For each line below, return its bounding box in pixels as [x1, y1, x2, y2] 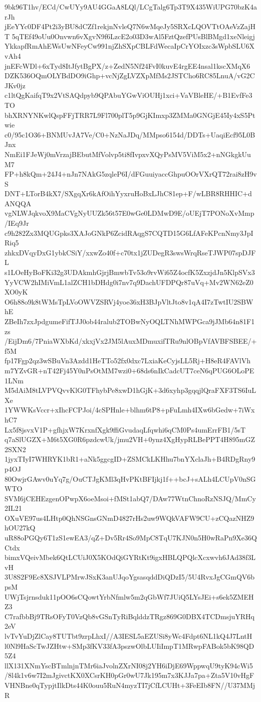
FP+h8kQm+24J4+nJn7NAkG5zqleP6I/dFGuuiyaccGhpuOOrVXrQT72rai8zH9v [5, 169, 257, 179]
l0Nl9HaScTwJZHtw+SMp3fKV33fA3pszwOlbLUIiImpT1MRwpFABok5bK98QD [5, 640, 254, 651]
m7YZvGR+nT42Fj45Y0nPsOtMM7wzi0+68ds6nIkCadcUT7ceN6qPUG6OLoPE [5, 365, 254, 375]
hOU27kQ [5, 522, 36, 533]
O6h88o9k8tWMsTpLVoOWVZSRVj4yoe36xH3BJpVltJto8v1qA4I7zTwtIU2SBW [5, 296, 253, 307]
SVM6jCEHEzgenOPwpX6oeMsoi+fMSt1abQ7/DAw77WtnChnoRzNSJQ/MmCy [5, 493, 256, 503]
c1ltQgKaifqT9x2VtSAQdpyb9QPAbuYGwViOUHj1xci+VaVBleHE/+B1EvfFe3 [5, 90, 252, 100]
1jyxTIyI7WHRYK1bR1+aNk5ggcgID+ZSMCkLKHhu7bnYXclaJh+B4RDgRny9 [5, 454, 255, 464]
